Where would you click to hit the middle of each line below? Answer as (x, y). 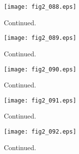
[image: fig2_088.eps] (40, 7)
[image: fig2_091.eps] (40, 100)
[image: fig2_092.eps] (40, 132)
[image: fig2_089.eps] (40, 38)
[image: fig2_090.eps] (40, 69)
